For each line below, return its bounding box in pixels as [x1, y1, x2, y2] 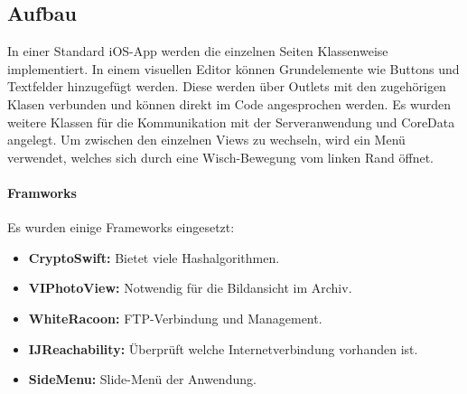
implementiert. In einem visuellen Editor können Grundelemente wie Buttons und [7, 59, 460, 78]
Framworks [7, 183, 77, 202]
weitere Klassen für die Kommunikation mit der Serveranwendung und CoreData [7, 112, 455, 131]
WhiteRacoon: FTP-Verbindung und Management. [28, 308, 322, 327]
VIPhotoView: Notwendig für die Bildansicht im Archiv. [28, 278, 352, 297]
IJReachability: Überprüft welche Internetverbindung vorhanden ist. [28, 339, 418, 358]
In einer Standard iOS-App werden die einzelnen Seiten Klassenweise [7, 42, 388, 61]
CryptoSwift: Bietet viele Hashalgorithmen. [28, 248, 280, 267]
